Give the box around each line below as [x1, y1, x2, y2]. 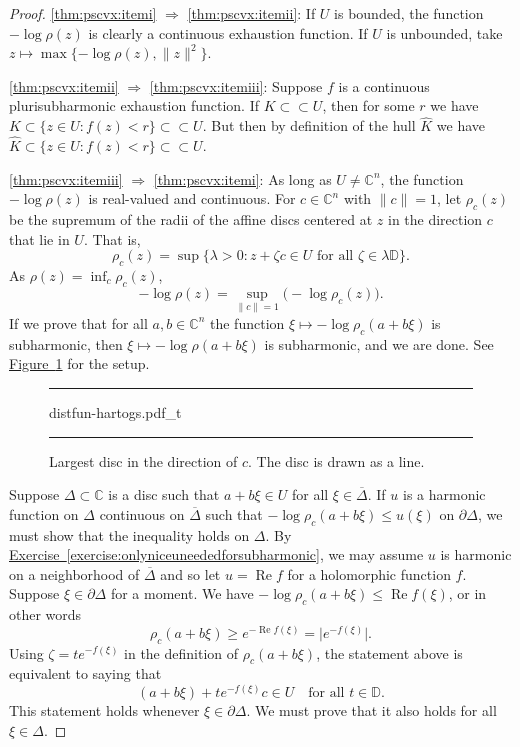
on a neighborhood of [9, 563, 140, 584]
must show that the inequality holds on [9, 524, 250, 545]
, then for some [322, 95, 415, 116]
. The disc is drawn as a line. [247, 450, 425, 471]
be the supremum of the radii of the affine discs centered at [9, 208, 373, 229]
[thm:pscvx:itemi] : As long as [153, 168, 332, 189]
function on [9, 503, 79, 524]
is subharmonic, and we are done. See [264, 333, 494, 354]
